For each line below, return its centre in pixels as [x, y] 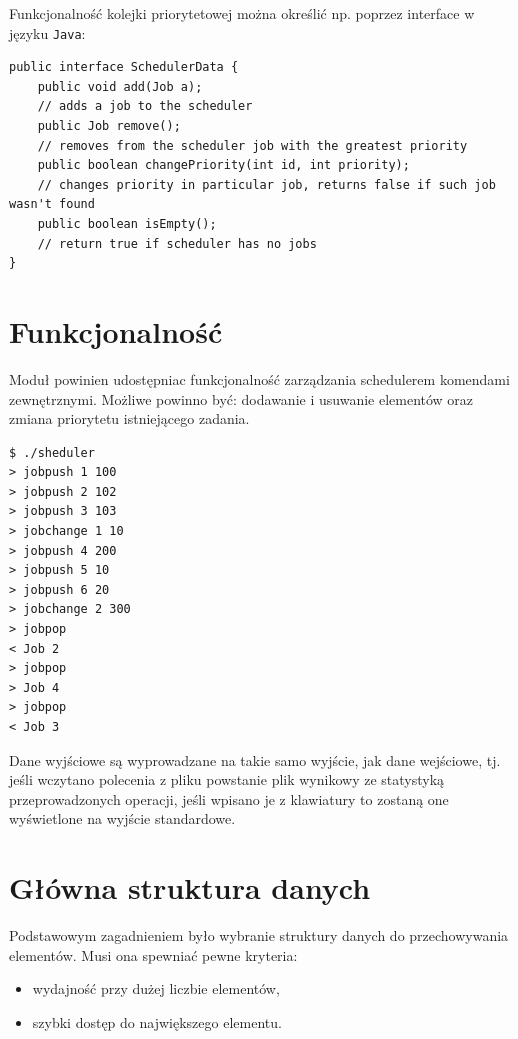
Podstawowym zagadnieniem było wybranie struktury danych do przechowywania [259, 935]
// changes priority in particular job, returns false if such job [266, 184]
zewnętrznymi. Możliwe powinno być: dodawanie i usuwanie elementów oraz [241, 398]
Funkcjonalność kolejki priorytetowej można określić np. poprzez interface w [242, 13]
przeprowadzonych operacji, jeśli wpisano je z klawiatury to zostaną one [229, 798]
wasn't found [52, 204]
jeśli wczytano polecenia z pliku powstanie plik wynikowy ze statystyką [227, 779]
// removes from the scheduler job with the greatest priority [252, 145]
